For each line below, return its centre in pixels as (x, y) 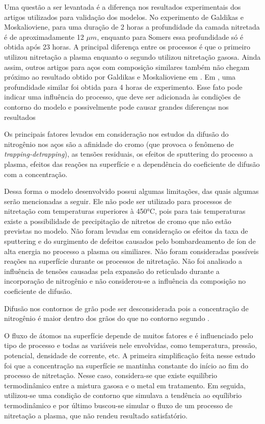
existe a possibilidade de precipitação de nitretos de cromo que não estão (118, 221)
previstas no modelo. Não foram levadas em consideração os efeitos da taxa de (126, 231)
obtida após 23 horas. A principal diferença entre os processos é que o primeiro (127, 47)
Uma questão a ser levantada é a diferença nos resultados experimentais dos (123, 7)
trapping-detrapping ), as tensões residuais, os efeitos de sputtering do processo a (129, 154)
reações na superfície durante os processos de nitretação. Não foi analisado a (123, 261)
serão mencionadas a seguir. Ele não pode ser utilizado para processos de (118, 201)
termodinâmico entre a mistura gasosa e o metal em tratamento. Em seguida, (125, 385)
